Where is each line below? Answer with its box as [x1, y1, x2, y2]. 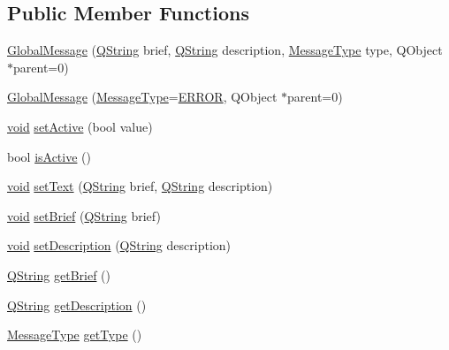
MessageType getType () [7, 325, 142, 344]
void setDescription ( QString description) [7, 236, 232, 255]
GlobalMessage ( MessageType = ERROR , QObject [7, 87, 278, 106]
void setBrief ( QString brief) [7, 206, 161, 224]
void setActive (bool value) [7, 117, 153, 135]
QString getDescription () [7, 295, 147, 314]
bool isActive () [7, 147, 91, 165]
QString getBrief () [7, 265, 110, 284]
